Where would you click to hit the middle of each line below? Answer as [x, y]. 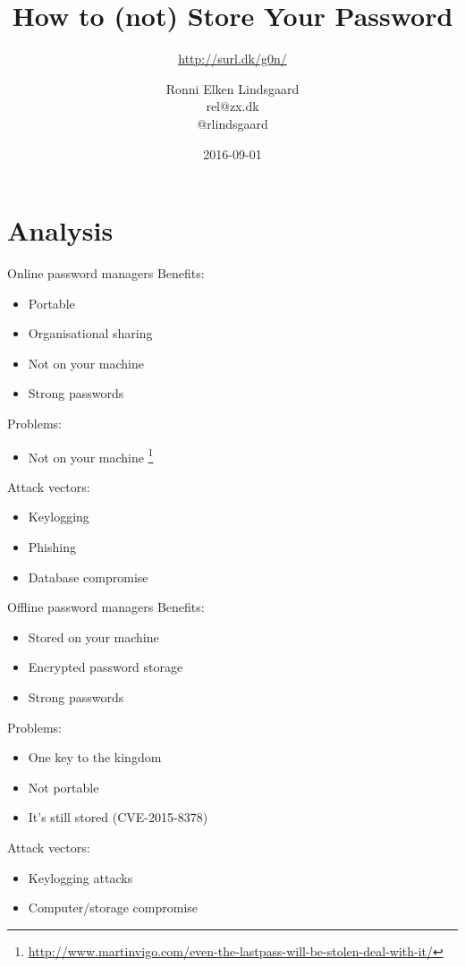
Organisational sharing [90, 333]
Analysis [60, 230]
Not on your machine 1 [91, 455]
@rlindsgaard [232, 123]
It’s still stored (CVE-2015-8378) [118, 817]
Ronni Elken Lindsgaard [232, 88]
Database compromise [88, 577]
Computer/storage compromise [113, 908]
